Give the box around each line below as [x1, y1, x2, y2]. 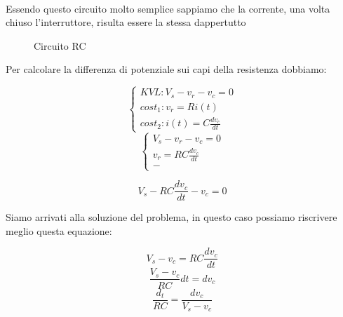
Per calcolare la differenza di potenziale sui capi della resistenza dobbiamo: [6, 62, 327, 76]
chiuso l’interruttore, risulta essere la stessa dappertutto [6, 15, 246, 29]
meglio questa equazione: [6, 223, 112, 238]
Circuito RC [34, 38, 86, 53]
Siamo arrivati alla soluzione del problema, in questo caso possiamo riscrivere [6, 210, 337, 224]
